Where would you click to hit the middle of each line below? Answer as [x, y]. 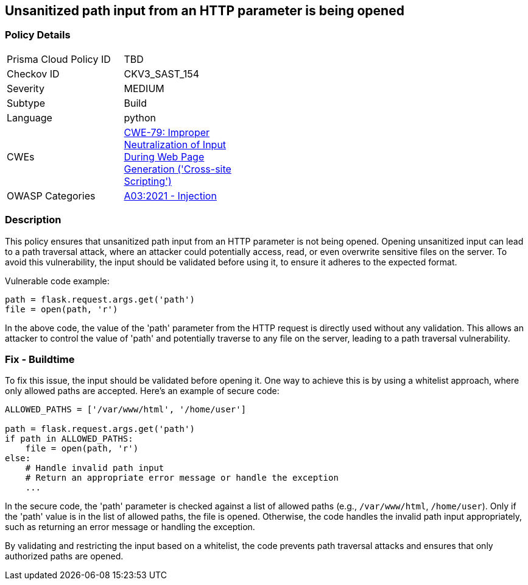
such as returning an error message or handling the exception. [130, 527]
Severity [26, 88]
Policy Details [38, 35]
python [140, 117]
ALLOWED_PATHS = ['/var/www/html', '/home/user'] [126, 410]
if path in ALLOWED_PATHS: [69, 439]
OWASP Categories [51, 196]
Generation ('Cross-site [178, 169]
